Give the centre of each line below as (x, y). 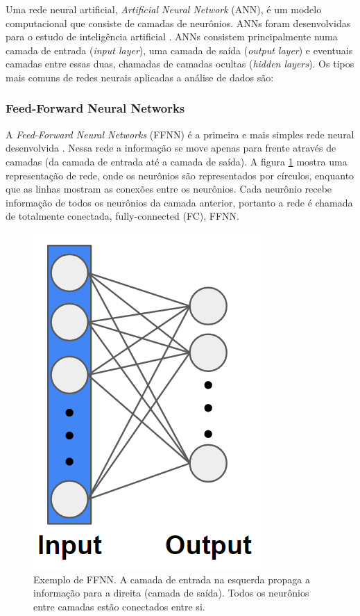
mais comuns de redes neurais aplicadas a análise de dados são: (140, 77)
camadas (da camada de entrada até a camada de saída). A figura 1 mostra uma (177, 161)
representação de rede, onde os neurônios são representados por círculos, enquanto (180, 175)
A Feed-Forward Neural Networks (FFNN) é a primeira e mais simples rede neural (180, 134)
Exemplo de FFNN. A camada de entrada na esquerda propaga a (172, 579)
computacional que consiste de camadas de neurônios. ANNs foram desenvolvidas (178, 23)
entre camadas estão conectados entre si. (119, 606)
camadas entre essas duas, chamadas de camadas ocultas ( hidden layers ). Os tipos (180, 64)
